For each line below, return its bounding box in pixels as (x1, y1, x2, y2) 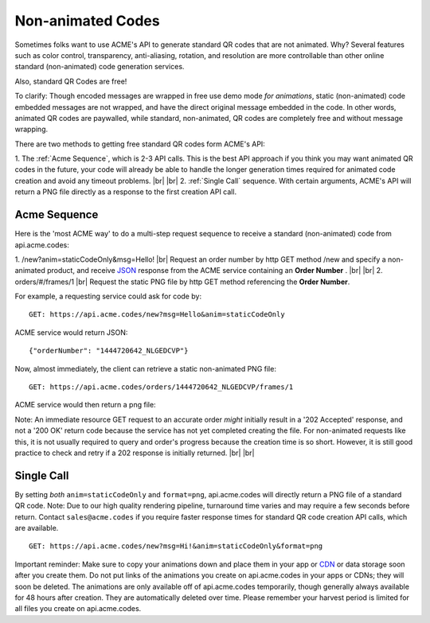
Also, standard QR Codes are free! (14, 76, 127, 86)
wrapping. (14, 124, 49, 134)
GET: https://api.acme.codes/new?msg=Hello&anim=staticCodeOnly (29, 310, 286, 319)
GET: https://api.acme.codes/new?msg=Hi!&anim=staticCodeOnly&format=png (29, 542, 323, 551)
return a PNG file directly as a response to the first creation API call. (14, 187, 237, 197)
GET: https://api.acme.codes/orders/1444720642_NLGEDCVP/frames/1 (29, 383, 294, 391)
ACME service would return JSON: (14, 327, 128, 337)
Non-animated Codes (14, 12, 160, 29)
